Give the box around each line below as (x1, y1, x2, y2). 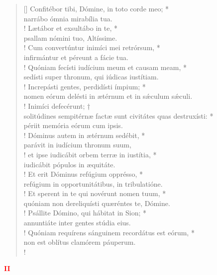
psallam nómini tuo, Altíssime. (23, 32, 117, 43)
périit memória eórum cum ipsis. (23, 120, 123, 131)
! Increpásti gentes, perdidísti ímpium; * (23, 81, 146, 91)
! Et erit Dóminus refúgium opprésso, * (23, 169, 143, 179)
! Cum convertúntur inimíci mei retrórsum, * (23, 42, 160, 53)
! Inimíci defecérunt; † (23, 100, 91, 111)
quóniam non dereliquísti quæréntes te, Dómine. (23, 198, 170, 208)
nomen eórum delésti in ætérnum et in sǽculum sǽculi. (23, 91, 193, 101)
